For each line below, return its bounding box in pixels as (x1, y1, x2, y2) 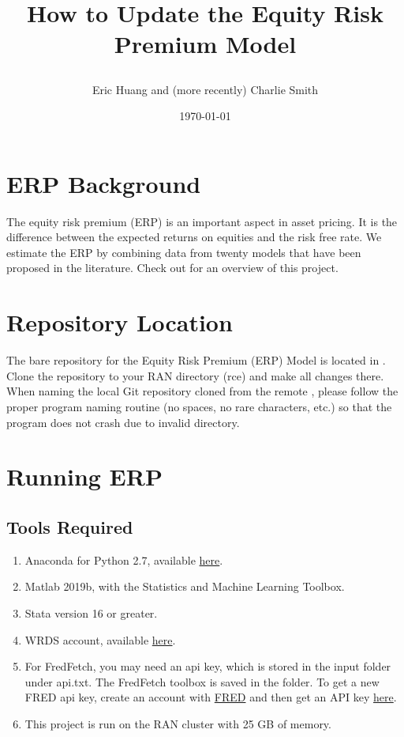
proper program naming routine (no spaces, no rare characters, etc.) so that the (6, 398, 392, 414)
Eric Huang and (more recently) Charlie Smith (92, 81, 319, 97)
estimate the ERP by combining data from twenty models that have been (6, 244, 361, 260)
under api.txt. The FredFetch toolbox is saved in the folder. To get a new (24, 673, 380, 690)
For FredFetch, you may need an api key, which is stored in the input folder (24, 658, 391, 675)
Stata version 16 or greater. (24, 604, 158, 621)
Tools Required (6, 514, 133, 539)
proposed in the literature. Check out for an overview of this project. (6, 259, 339, 276)
